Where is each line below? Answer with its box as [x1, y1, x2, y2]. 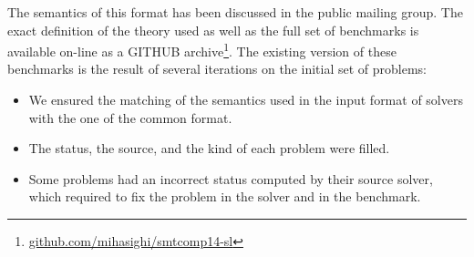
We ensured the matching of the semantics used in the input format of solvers [28, 90, 463, 109]
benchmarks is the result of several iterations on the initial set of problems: [7, 59, 427, 78]
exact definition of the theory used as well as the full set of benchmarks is [7, 20, 419, 39]
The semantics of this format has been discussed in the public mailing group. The [7, 3, 463, 21]
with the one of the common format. [28, 108, 232, 127]
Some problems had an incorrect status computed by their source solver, [28, 169, 433, 188]
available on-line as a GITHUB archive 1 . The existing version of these [7, 39, 397, 60]
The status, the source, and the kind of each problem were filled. [28, 139, 390, 158]
